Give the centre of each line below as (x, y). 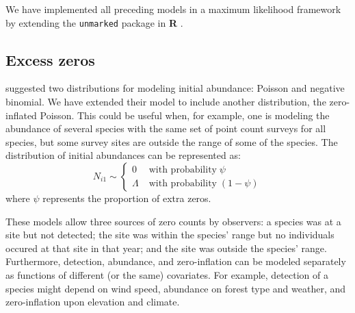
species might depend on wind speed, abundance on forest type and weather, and (176, 288)
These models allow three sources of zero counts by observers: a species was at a (173, 221)
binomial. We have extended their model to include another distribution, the (166, 102)
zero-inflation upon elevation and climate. (93, 302)
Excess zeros (50, 59)
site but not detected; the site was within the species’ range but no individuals (170, 235)
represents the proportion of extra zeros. (127, 198)
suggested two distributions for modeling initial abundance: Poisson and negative (175, 88)
